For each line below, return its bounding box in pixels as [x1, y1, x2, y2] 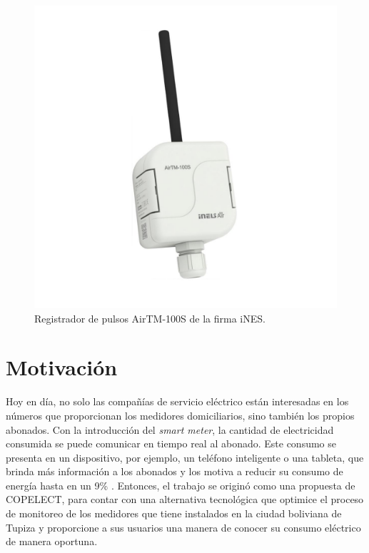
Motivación [6, 352, 118, 382]
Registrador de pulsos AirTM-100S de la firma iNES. [34, 310, 266, 325]
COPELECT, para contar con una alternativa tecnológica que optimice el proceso [6, 492, 364, 507]
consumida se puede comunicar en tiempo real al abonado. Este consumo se [6, 436, 337, 451]
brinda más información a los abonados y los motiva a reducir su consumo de [6, 464, 343, 479]
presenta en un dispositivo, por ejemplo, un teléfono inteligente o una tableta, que [6, 450, 364, 465]
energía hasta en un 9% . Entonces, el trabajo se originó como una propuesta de [6, 477, 355, 492]
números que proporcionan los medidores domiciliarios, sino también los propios [6, 407, 355, 422]
